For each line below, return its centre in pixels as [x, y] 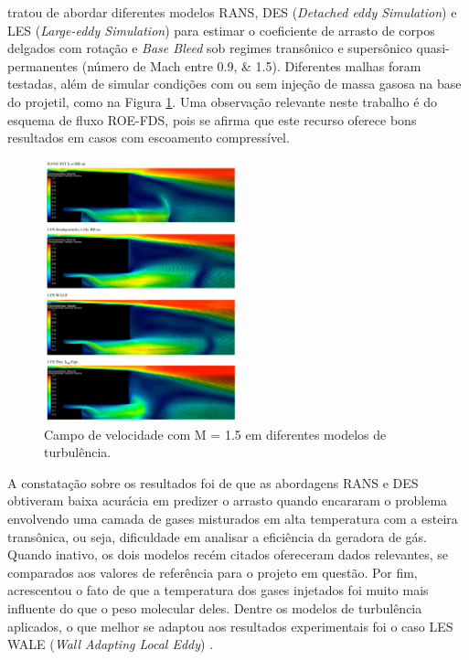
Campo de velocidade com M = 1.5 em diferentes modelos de [215, 434]
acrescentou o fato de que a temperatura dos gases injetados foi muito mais [218, 590]
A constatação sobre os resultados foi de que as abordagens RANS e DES [213, 482]
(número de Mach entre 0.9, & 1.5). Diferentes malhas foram [251, 65]
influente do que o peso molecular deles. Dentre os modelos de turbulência [215, 608]
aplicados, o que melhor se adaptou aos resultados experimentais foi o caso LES [230, 626]
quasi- [433, 48]
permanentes [43, 65]
